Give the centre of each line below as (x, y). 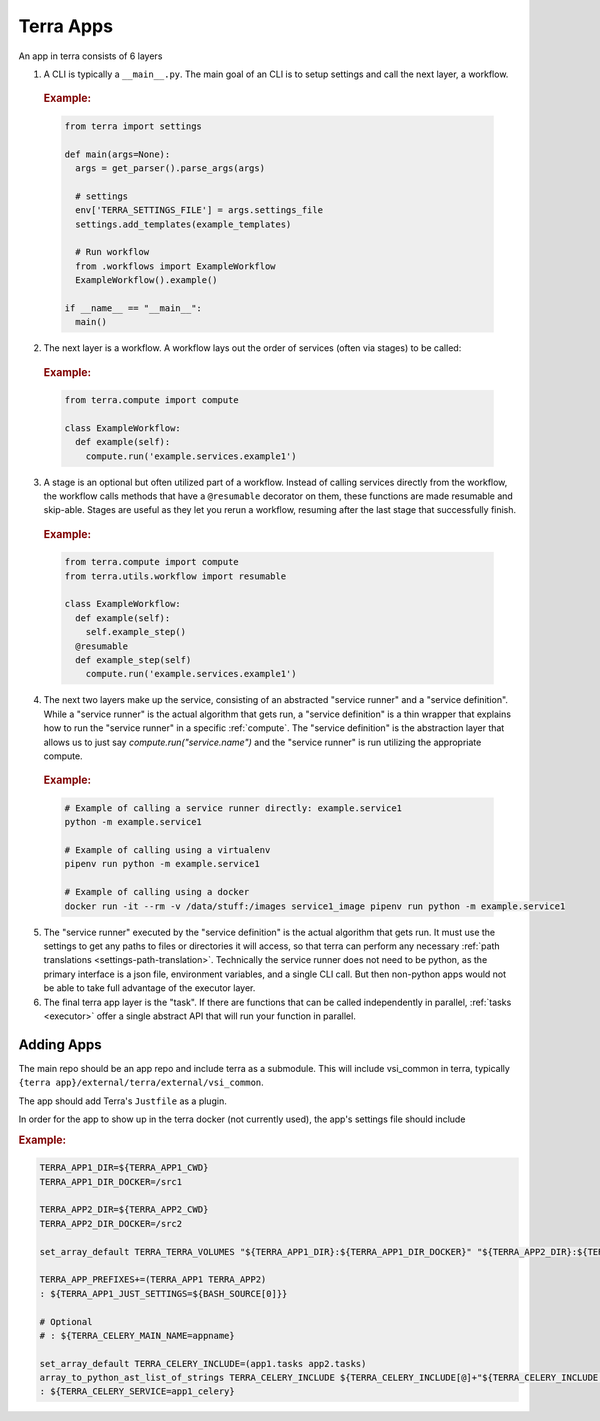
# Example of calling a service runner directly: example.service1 (233, 808)
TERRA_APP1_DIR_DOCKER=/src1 (111, 1181)
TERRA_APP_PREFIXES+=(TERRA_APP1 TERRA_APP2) (153, 1279)
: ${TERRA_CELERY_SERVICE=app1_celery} (137, 1391)
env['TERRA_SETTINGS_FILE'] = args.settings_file (199, 210)
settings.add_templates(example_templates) (183, 224)
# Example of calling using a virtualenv (167, 850)
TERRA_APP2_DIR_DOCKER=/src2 (111, 1223)
